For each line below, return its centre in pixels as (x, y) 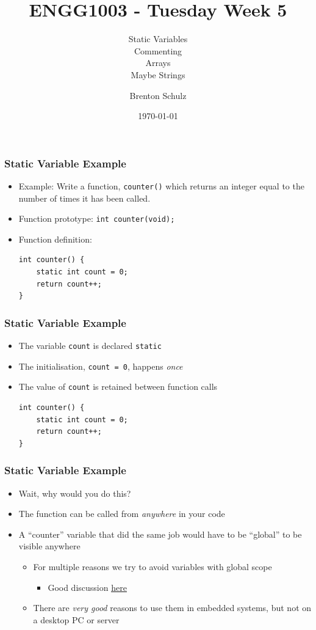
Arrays (158, 63)
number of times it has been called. (84, 198)
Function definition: (55, 239)
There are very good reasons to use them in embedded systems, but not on (172, 608)
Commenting (158, 50)
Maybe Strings (158, 74)
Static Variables (158, 39)
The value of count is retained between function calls (118, 386)
